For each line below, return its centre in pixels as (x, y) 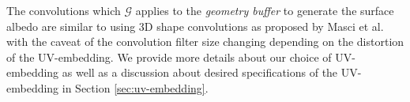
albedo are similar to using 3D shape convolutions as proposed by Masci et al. (195, 26)
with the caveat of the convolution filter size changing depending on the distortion (205, 42)
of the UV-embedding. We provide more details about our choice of (169, 57)
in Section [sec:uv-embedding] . (135, 87)
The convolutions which (64, 10)
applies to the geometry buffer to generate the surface (265, 10)
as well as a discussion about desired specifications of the (200, 72)
